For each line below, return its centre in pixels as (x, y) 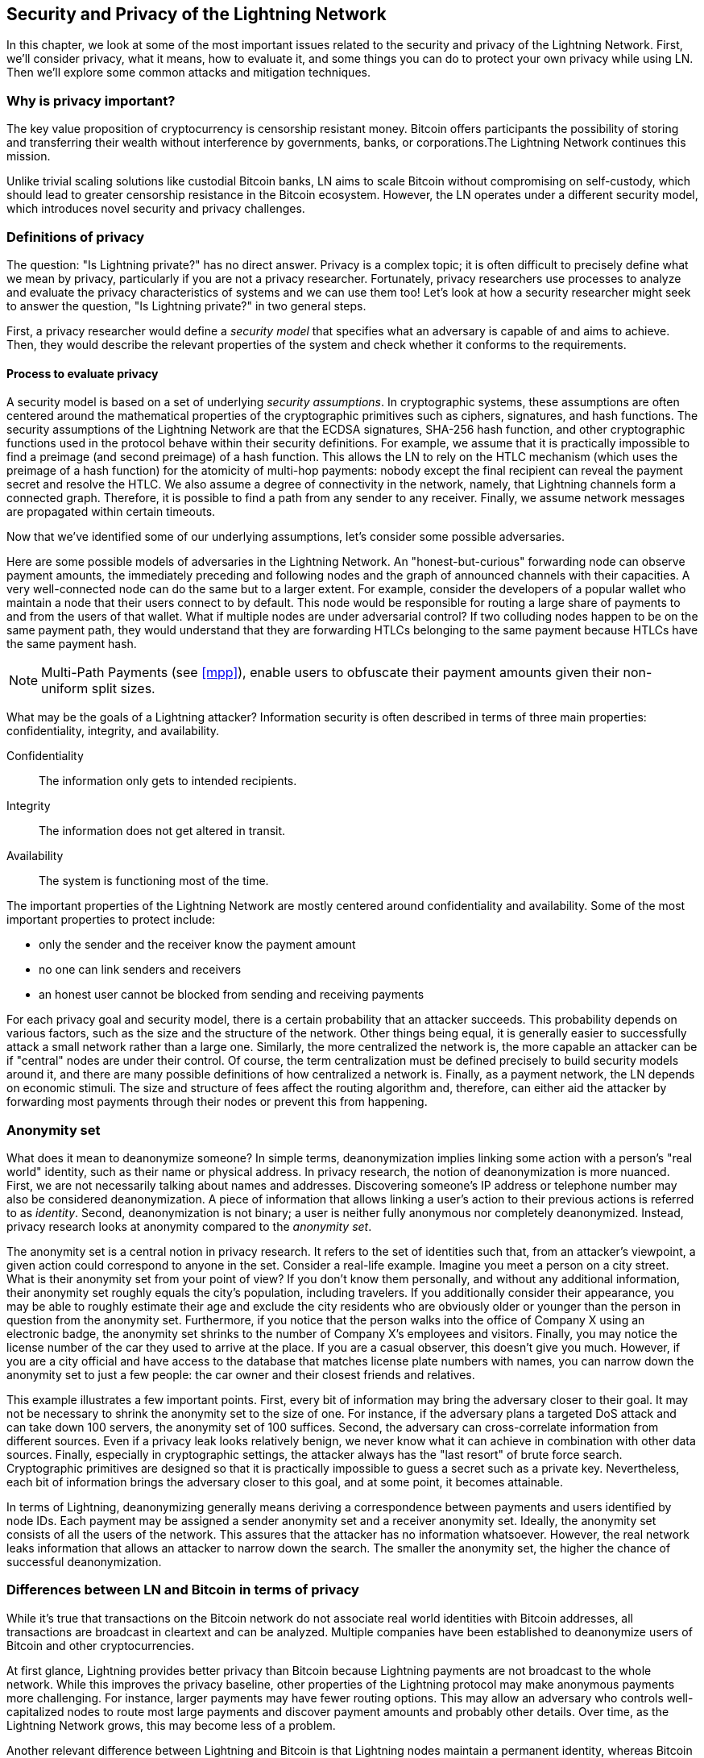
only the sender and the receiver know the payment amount (197, 945)
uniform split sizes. (98, 689)
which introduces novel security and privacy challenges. (156, 209)
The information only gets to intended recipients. (168, 781)
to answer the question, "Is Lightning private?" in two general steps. (186, 305)
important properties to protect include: (111, 920)
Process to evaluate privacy (83, 373)
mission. (29, 156)
